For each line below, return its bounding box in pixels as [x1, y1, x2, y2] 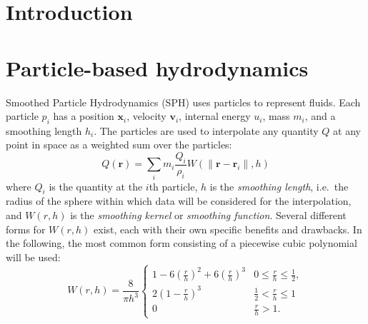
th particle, [149, 178, 198, 193]
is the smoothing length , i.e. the [209, 178, 349, 193]
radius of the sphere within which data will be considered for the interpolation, [6, 193, 352, 208]
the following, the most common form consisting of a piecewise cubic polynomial [6, 236, 357, 250]
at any [333, 123, 361, 138]
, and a [304, 108, 336, 123]
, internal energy [179, 108, 251, 123]
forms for [6, 221, 46, 236]
